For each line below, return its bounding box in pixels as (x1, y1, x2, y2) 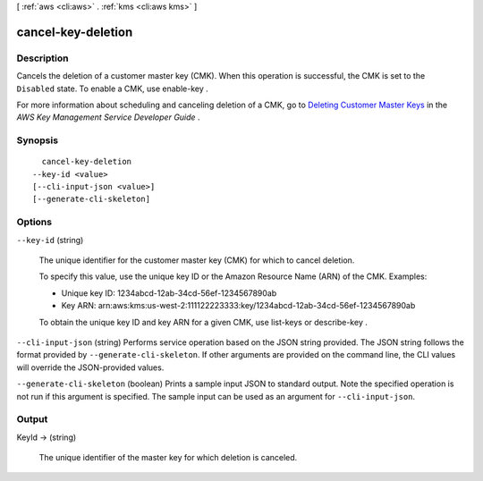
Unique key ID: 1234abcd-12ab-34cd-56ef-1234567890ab (61, 287, 277, 299)
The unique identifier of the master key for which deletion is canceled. (38, 452, 298, 463)
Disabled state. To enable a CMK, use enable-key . (16, 83, 209, 94)
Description (16, 52, 69, 64)
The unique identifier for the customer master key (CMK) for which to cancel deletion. (38, 255, 355, 266)
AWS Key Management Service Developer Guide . (16, 112, 200, 122)
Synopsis (16, 134, 58, 147)
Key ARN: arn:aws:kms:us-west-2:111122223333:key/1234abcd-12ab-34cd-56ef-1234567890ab (61, 300, 416, 311)
